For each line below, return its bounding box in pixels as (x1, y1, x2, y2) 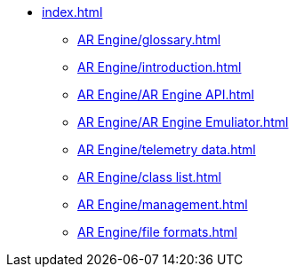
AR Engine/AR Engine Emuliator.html (77, 114, 289, 129)
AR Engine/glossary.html (77, 32, 221, 47)
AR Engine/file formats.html (77, 224, 237, 239)
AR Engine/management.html (77, 197, 248, 212)
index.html (42, 4, 103, 20)
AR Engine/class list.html (77, 169, 222, 184)
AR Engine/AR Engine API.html (77, 87, 254, 102)
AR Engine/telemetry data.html (77, 142, 256, 157)
